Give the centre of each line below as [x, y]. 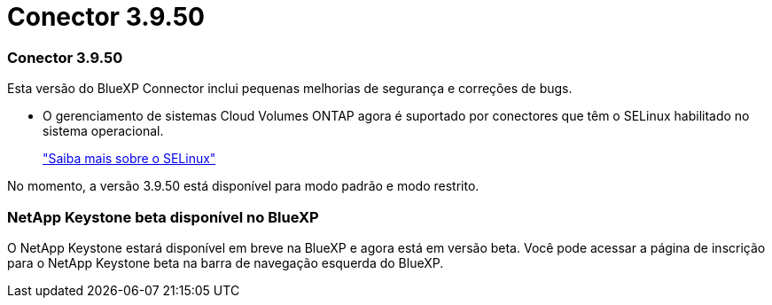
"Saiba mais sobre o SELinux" [129, 159]
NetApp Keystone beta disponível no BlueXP [163, 217]
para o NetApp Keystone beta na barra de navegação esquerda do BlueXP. [226, 262]
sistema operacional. [103, 131]
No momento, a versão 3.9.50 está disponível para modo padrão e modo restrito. [243, 186]
